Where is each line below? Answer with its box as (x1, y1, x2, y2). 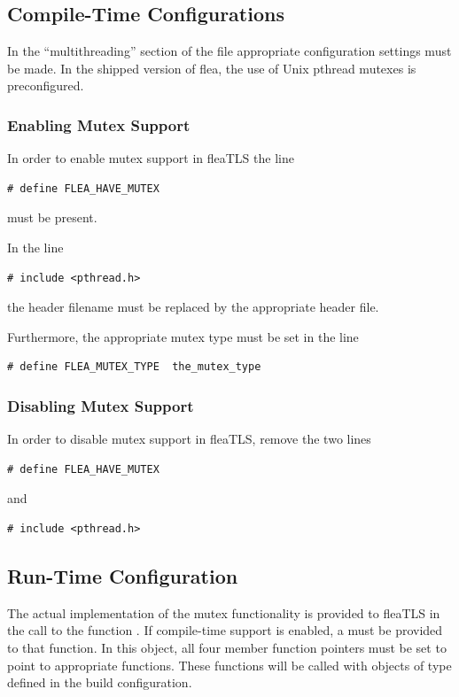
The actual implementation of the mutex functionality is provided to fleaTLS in (7, 603, 440, 622)
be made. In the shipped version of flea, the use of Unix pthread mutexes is (7, 58, 416, 77)
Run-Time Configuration (7, 561, 238, 589)
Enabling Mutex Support (7, 113, 191, 136)
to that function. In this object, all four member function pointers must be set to (7, 638, 447, 656)
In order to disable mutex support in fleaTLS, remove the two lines (7, 430, 371, 448)
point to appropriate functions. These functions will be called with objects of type (7, 655, 452, 674)
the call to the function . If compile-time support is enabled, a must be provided (7, 621, 443, 639)
